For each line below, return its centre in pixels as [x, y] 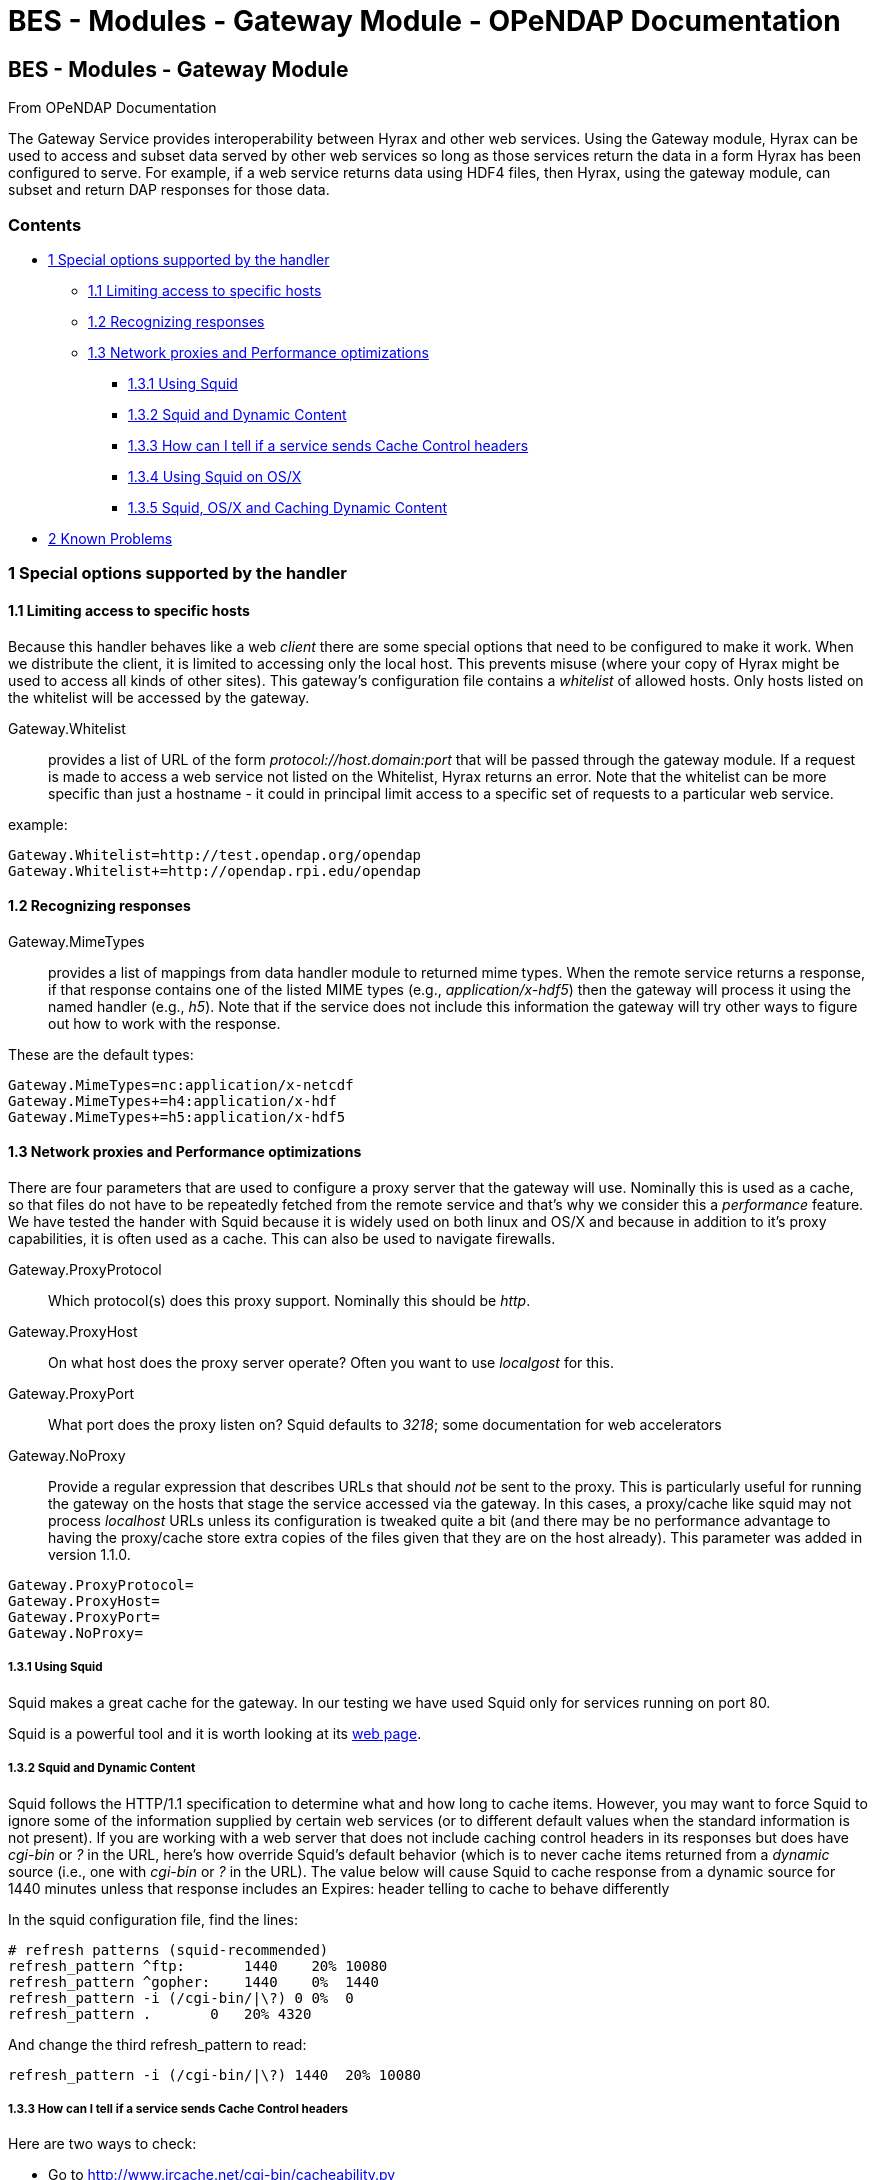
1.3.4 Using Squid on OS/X [215, 476]
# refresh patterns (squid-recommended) [168, 1949]
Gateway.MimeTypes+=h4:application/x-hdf [172, 1100]
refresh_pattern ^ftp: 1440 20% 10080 [198, 1965]
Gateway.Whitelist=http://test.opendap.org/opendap [215, 854]
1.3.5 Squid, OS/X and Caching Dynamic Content [287, 507]
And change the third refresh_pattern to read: [157, 2044]
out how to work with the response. [164, 1023]
